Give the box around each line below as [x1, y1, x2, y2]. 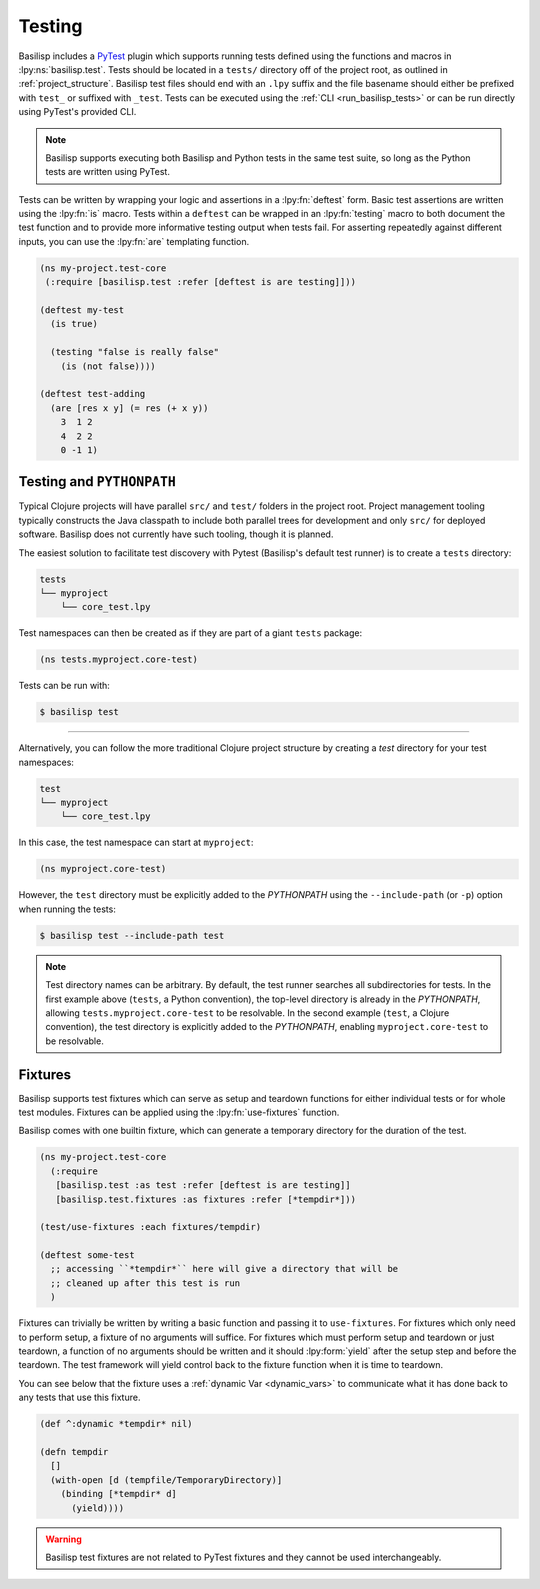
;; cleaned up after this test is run [50, 1277, 240, 1289]
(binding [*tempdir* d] [60, 1488, 177, 1500]
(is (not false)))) [60, 360, 157, 372]
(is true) [50, 318, 99, 330]
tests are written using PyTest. [45, 166, 170, 178]
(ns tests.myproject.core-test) [39, 654, 199, 665]
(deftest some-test [39, 1250, 135, 1261]
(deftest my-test [39, 305, 125, 315]
